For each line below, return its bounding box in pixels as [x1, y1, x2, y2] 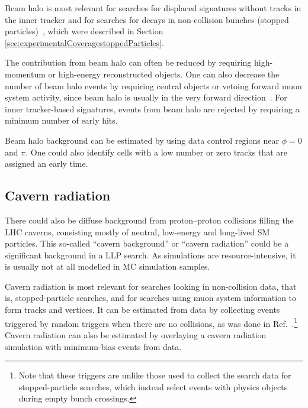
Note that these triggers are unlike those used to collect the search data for [18, 369, 291, 381]
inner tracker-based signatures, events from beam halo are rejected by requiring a [5, 102, 300, 115]
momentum [5, 67, 46, 80]
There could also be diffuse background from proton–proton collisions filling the [5, 213, 294, 226]
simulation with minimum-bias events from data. [5, 340, 182, 352]
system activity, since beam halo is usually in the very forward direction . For [5, 91, 287, 103]
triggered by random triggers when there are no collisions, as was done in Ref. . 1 [5, 315, 298, 329]
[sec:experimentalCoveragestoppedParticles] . [5, 36, 164, 48]
